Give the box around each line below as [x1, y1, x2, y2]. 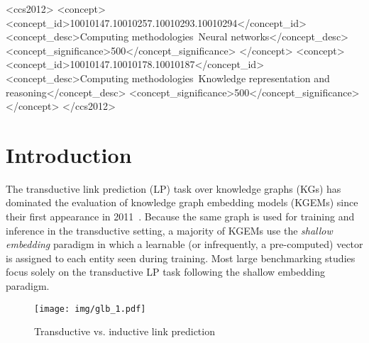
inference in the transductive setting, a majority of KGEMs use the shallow [6, 223, 333, 237]
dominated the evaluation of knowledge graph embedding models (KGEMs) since [6, 195, 358, 210]
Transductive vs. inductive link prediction [34, 324, 215, 339]
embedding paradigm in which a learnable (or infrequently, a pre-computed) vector [6, 237, 363, 252]
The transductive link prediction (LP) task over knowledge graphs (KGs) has [6, 181, 341, 196]
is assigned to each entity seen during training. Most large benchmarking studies [6, 250, 356, 265]
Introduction [6, 140, 132, 169]
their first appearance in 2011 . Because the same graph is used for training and [6, 209, 355, 224]
